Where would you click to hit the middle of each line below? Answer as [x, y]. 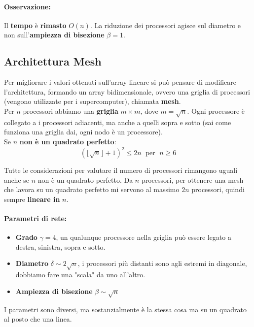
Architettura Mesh [53, 61]
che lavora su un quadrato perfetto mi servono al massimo [92, 189]
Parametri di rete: [36, 218]
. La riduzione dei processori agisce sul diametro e [165, 25]
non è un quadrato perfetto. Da [85, 180]
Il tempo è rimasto [35, 25]
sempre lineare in [32, 199]
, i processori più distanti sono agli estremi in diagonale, [162, 263]
